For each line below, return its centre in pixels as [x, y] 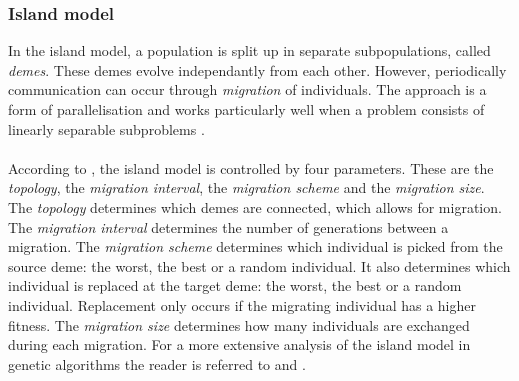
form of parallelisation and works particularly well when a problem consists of [246, 109]
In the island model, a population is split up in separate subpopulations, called [249, 50]
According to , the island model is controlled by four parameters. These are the [251, 167]
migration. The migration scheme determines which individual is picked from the [255, 246]
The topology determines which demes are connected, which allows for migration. [255, 206]
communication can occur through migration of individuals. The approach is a [247, 89]
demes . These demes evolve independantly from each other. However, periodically [257, 69]
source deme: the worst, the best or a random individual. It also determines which [259, 265]
